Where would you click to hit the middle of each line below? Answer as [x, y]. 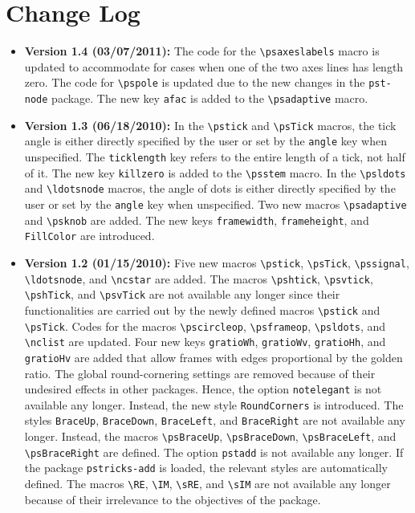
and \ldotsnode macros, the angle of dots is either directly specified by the [210, 188]
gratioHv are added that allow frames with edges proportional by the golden [214, 357]
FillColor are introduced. [90, 236]
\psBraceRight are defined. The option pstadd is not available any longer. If [214, 452]
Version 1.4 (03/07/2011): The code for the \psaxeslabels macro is [202, 51]
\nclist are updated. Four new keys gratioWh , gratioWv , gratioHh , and [205, 342]
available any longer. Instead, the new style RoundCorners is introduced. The [214, 404]
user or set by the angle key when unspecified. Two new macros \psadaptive [216, 204]
